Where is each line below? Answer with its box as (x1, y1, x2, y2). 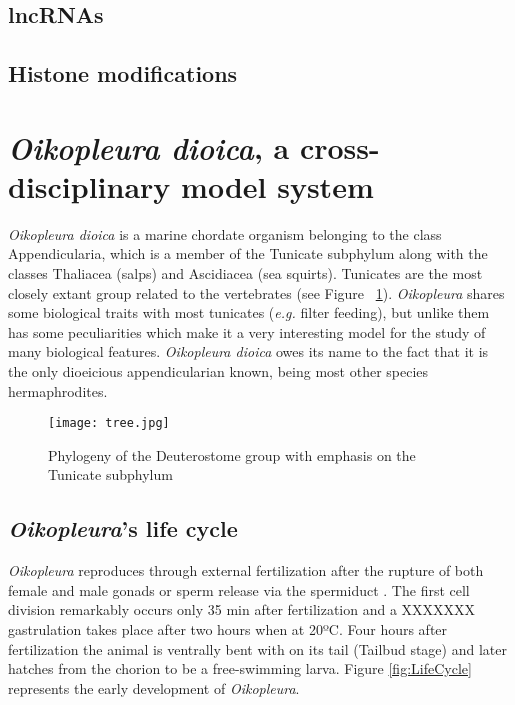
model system (181, 165, 374, 206)
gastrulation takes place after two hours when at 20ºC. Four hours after (8, 619, 448, 640)
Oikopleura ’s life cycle (8, 513, 238, 544)
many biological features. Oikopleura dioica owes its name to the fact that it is (8, 341, 489, 362)
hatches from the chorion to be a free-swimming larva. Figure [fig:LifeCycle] (8, 658, 472, 679)
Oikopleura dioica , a (8, 126, 290, 168)
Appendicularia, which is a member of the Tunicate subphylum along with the (8, 243, 488, 264)
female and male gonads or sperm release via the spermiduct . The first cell (8, 579, 470, 600)
